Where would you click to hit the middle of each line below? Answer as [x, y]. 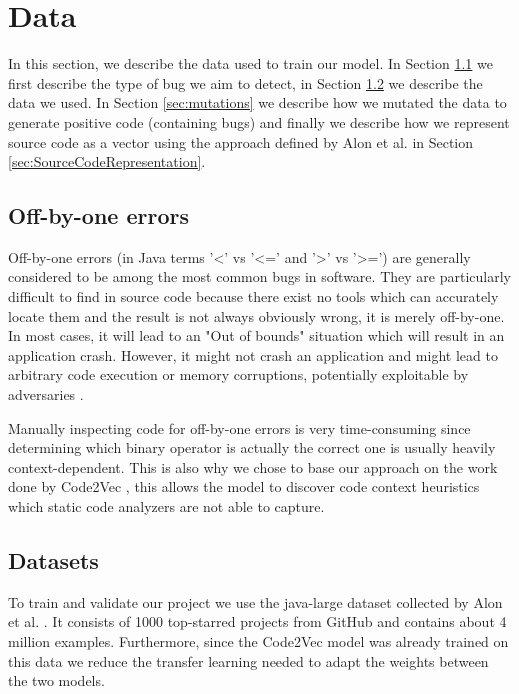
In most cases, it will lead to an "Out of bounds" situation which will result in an [256, 335]
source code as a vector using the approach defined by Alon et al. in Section [241, 141]
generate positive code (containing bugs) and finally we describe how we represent [259, 121]
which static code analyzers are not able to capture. [166, 506]
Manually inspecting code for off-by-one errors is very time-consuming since [239, 427]
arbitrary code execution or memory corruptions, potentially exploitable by [238, 374]
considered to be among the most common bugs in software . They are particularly [259, 276]
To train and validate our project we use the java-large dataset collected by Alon [255, 601]
